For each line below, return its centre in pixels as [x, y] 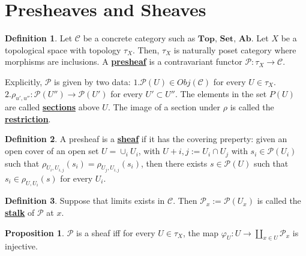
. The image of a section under [164, 107]
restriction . [28, 118]
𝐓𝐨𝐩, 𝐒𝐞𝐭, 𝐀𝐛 [224, 39]
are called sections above [52, 107]
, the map [201, 232]
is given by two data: [92, 81]
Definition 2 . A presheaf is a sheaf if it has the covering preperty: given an [146, 139]
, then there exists [174, 163]
